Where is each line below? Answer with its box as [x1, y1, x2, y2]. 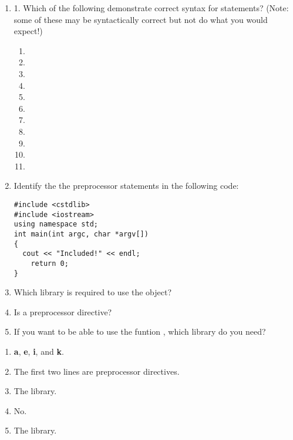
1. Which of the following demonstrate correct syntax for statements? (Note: [14, 2, 289, 14]
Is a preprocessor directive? [14, 305, 112, 318]
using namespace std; [14, 220, 98, 229]
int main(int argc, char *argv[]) [14, 229, 149, 238]
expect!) [14, 25, 43, 37]
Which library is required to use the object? [14, 286, 172, 298]
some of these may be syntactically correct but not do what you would [14, 13, 268, 25]
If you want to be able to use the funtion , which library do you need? [14, 325, 266, 338]
